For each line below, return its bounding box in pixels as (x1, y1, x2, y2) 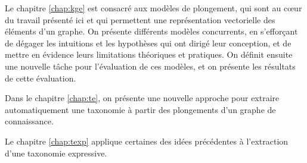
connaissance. (5, 115, 54, 127)
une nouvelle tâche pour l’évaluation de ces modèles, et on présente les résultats (5, 59, 296, 72)
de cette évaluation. (5, 71, 76, 84)
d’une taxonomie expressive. (5, 146, 107, 159)
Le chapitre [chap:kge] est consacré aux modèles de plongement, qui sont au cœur (5, 2, 302, 14)
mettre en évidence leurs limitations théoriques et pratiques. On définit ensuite (5, 48, 293, 61)
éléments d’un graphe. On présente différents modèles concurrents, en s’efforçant (5, 25, 298, 37)
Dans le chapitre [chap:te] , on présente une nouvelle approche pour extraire (5, 92, 280, 104)
